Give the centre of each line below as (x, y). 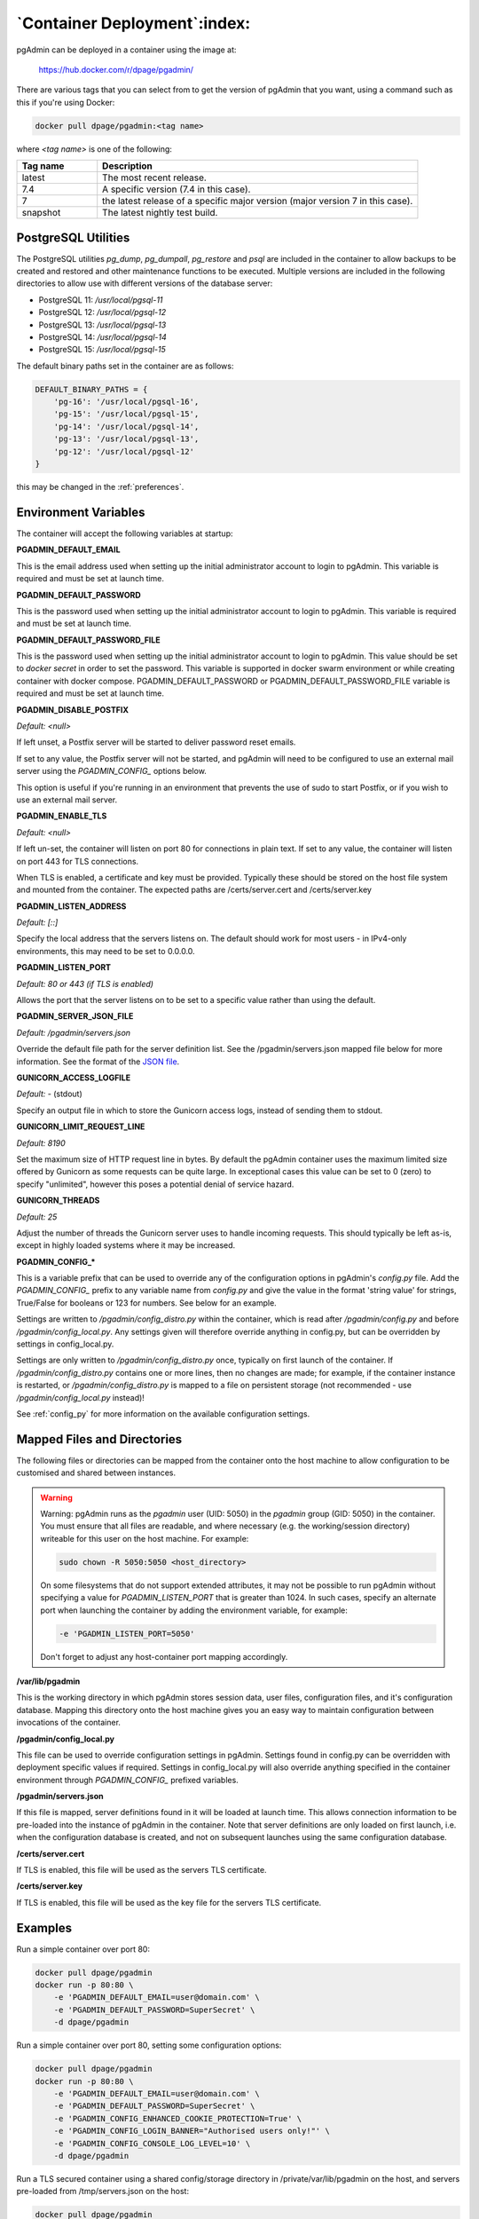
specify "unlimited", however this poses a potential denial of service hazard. (155, 1184)
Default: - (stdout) (50, 1094)
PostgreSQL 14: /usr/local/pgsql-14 (103, 336)
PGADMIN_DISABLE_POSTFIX (72, 709)
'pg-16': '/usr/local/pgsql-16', (126, 402)
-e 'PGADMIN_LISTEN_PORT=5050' (127, 1634)
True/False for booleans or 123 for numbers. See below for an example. (146, 1303)
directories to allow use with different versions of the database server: (145, 283)
